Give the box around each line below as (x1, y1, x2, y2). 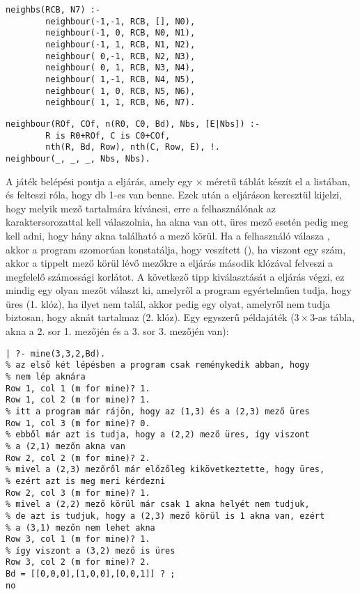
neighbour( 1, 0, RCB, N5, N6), (45, 86, 196, 96)
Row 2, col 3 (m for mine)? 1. (6, 487, 150, 498)
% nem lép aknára (6, 371, 86, 382)
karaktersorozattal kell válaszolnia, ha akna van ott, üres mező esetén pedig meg (6, 214, 348, 229)
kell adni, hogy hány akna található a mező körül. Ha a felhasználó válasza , (6, 228, 330, 242)
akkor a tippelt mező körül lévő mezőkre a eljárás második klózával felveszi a (6, 256, 334, 270)
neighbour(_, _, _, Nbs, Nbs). (6, 153, 150, 164)
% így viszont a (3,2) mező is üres (6, 545, 175, 556)
